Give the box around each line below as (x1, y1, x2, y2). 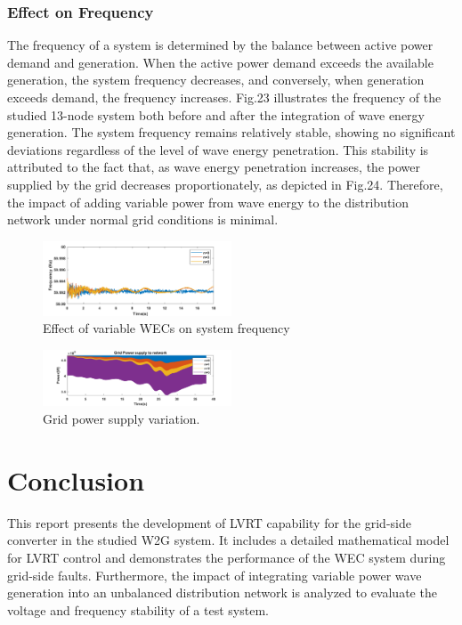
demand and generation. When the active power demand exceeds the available (7, 53, 434, 71)
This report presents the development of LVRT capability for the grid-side (7, 513, 411, 532)
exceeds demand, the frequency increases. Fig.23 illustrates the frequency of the (7, 88, 442, 106)
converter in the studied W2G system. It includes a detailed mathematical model (7, 531, 450, 549)
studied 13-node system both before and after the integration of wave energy (7, 105, 425, 124)
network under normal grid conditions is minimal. (7, 210, 279, 229)
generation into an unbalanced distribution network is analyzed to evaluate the (7, 583, 437, 602)
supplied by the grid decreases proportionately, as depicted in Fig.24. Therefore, (7, 175, 443, 193)
